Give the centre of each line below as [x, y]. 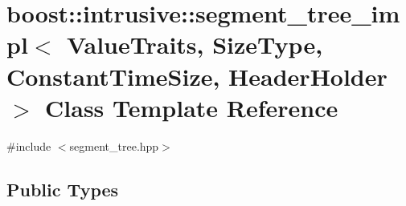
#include [29, 145]
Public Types [63, 189]
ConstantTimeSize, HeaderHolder [197, 76]
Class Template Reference [192, 107]
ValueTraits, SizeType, [195, 44]
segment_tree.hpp [114, 145]
